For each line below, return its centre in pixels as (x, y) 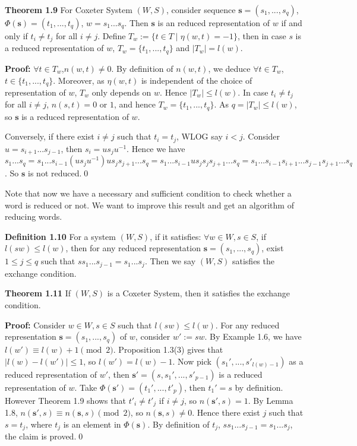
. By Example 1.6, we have (253, 336)
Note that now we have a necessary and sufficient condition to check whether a (148, 193)
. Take (86, 387)
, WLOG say (200, 136)
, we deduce (229, 68)
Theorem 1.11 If (38, 293)
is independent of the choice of (197, 80)
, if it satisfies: (176, 236)
